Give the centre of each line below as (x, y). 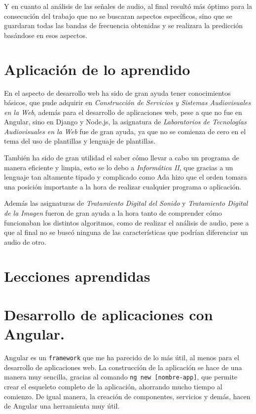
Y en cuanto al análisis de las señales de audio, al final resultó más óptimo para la (128, 6)
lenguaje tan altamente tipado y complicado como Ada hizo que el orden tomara (126, 177)
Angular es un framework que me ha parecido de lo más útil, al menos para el (122, 358)
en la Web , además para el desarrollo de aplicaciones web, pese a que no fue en (123, 112)
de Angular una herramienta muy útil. (62, 406)
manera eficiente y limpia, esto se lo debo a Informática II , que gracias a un (119, 167)
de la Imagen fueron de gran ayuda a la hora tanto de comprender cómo (113, 213)
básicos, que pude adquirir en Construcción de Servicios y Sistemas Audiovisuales (128, 102)
